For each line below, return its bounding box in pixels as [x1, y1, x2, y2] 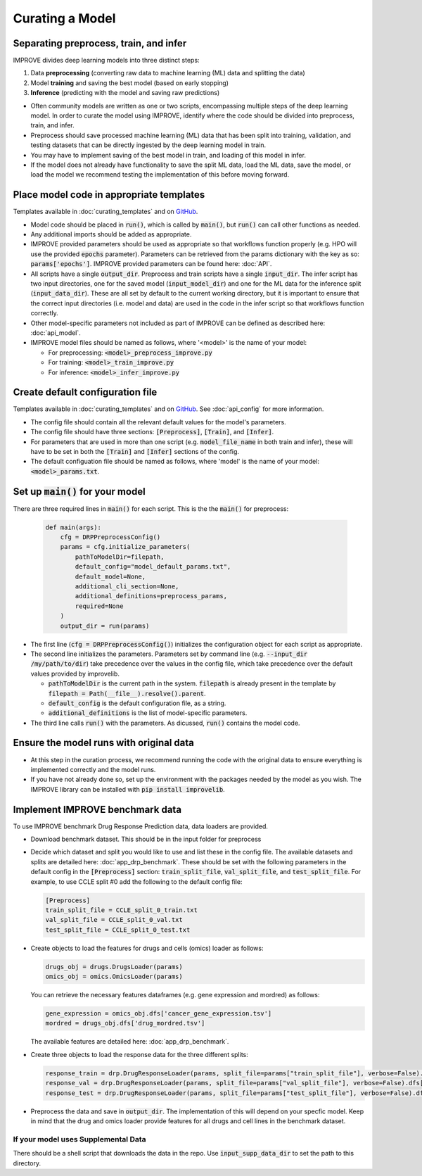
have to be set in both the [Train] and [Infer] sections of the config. [30, 447, 239, 455]
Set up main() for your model [13, 486, 146, 498]
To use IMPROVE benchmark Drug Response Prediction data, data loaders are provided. [13, 822, 269, 830]
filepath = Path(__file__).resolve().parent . [48, 689, 207, 697]
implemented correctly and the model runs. [30, 765, 156, 773]
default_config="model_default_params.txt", [75, 563, 231, 571]
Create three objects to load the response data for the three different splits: [30, 1050, 249, 1058]
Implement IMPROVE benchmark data [13, 803, 182, 816]
